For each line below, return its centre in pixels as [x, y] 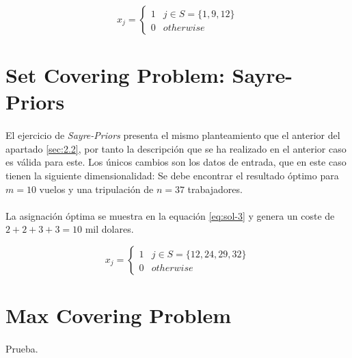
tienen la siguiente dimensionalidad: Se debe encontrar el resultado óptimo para [172, 175]
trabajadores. [215, 189]
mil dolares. [109, 229]
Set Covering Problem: [115, 75]
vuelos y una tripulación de [96, 189]
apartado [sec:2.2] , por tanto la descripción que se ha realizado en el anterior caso [176, 148]
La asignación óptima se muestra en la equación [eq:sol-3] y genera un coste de [170, 215]
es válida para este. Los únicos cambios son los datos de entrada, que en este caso [176, 162]
